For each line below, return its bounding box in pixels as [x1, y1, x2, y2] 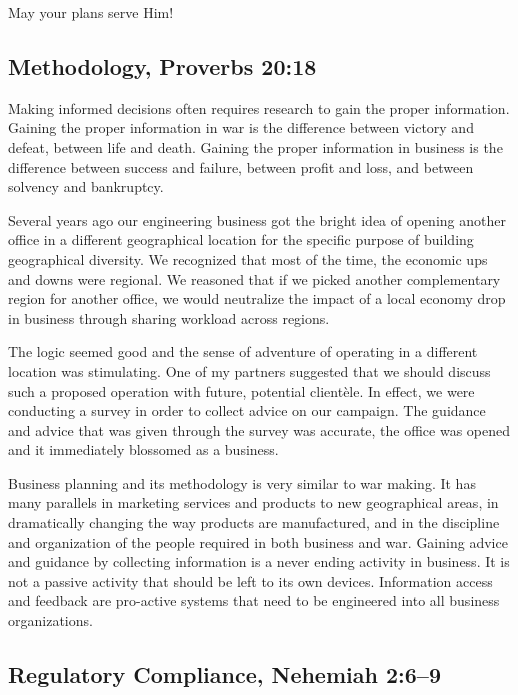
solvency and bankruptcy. [8, 176, 164, 197]
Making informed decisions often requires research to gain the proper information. [8, 97, 510, 118]
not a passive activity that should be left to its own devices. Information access [8, 570, 493, 591]
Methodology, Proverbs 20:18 [8, 50, 317, 81]
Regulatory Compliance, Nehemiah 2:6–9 [8, 659, 441, 690]
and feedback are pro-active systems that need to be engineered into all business [8, 590, 500, 611]
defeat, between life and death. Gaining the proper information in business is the [8, 136, 503, 157]
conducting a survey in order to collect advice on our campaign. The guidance [8, 400, 486, 421]
